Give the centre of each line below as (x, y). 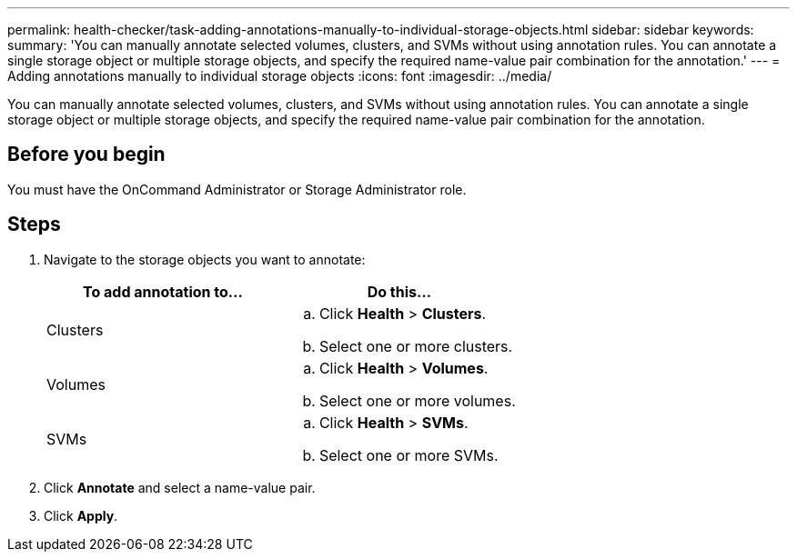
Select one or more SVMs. (409, 455)
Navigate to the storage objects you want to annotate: (205, 259)
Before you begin (86, 155)
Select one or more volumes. (417, 400)
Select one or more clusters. (416, 346)
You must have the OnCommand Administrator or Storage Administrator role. (237, 189)
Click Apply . (81, 515)
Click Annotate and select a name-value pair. (180, 487)
